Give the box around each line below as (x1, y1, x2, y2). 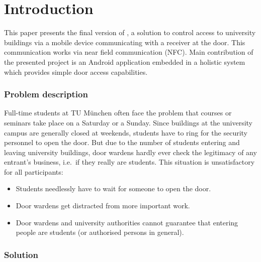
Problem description (4, 88, 88, 100)
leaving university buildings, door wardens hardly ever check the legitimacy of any (4, 147, 257, 157)
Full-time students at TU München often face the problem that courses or (4, 107, 232, 118)
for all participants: (4, 166, 63, 177)
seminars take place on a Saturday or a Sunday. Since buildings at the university (4, 117, 253, 127)
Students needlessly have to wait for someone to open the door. (16, 183, 211, 194)
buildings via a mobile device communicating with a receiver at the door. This (4, 37, 245, 47)
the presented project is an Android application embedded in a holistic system (4, 56, 245, 67)
